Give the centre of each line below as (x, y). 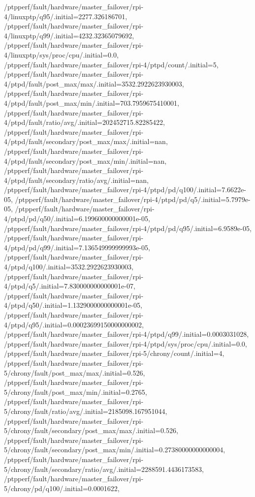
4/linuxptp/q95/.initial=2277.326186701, (66, 16)
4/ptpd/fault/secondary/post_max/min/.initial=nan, (85, 161)
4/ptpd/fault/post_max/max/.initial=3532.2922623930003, (94, 83)
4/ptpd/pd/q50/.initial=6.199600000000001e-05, (77, 219)
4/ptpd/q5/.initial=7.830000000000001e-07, (70, 286)
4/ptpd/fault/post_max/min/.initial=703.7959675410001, (92, 102)
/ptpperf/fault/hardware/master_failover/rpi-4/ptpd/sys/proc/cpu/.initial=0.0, (126, 343)
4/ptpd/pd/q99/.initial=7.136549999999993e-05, (77, 247)
